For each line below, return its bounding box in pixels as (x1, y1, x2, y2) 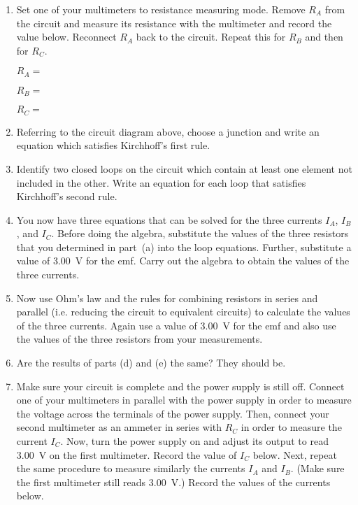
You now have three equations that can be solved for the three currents (16, 212, 322, 227)
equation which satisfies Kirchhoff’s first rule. (16, 138, 210, 152)
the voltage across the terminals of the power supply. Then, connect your (16, 406, 329, 420)
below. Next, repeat (252, 447, 337, 462)
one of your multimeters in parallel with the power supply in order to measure (16, 392, 352, 407)
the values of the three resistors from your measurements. (16, 332, 263, 346)
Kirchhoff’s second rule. (16, 189, 117, 204)
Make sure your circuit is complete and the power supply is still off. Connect (16, 378, 345, 393)
